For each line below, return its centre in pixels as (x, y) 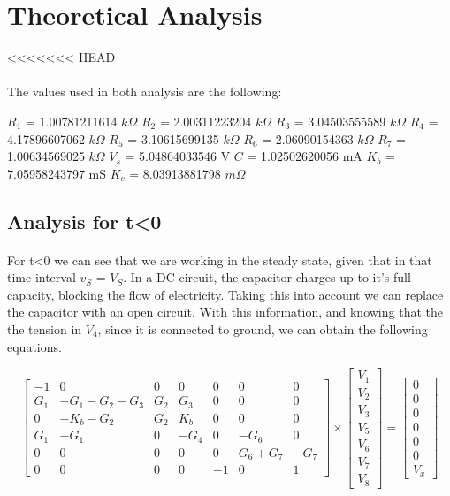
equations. (34, 346)
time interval (42, 277)
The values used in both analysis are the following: (145, 92)
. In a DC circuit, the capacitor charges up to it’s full (267, 277)
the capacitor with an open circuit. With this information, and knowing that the (225, 312)
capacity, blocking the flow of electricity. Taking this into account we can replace (225, 294)
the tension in (45, 329)
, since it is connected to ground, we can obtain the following (263, 329)
